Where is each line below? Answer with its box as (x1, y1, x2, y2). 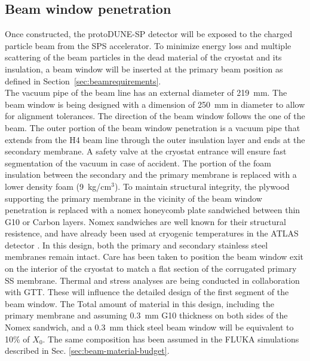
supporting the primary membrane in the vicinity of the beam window (5, 192, 262, 204)
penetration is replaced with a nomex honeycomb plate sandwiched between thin (5, 204, 300, 216)
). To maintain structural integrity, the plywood (114, 180, 290, 192)
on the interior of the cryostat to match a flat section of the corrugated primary (5, 262, 297, 275)
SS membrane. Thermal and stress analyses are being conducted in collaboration (5, 274, 300, 286)
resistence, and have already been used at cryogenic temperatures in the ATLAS (5, 227, 299, 239)
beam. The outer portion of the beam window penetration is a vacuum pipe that (5, 121, 300, 134)
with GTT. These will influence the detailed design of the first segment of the (5, 286, 289, 298)
